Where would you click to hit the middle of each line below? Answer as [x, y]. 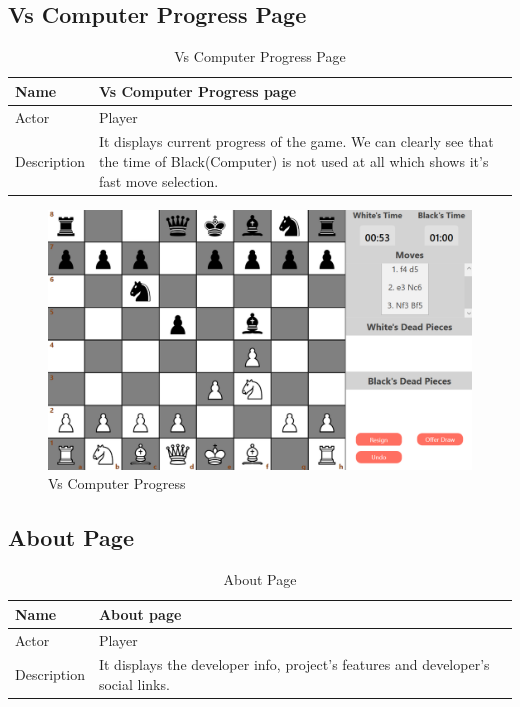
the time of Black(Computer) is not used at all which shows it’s [293, 161]
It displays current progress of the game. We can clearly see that [296, 141]
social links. [134, 684]
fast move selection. [158, 180]
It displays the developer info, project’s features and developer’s [294, 664]
